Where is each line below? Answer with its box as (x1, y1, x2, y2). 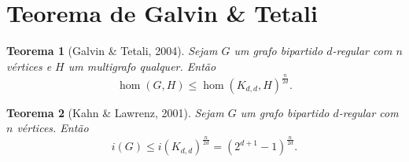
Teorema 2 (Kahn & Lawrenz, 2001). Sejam (6, 104, 224, 120)
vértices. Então (17, 120, 89, 136)
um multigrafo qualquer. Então (68, 57, 216, 74)
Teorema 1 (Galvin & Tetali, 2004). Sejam (6, 42, 218, 59)
